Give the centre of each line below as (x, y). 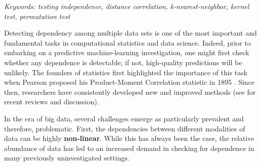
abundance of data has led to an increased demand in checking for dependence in (129, 148)
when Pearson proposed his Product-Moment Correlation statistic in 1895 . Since (129, 82)
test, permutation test (37, 16)
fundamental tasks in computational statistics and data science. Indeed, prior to (127, 42)
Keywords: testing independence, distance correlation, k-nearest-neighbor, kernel (127, 6)
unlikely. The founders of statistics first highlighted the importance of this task (126, 72)
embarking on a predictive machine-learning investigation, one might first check (127, 52)
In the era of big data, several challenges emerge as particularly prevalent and (124, 118)
